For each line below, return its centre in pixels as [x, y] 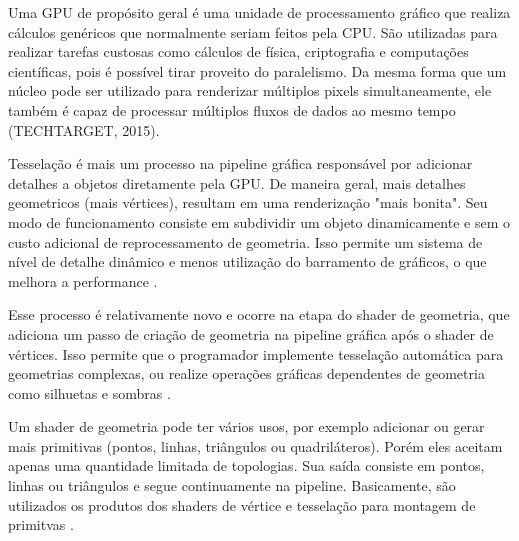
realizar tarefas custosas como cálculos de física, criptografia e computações [238, 51]
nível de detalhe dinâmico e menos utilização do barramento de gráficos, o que [247, 261]
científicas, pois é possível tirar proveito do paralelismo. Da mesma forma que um [257, 70]
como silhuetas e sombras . [89, 392]
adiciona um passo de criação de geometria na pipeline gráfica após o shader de [251, 333]
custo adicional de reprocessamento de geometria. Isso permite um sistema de [245, 241]
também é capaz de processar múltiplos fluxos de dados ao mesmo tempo [232, 109]
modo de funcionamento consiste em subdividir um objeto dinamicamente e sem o [259, 221]
